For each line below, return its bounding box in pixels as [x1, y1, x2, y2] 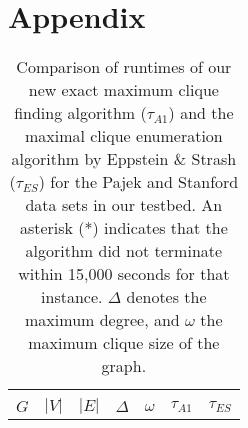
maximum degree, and [25, 308, 180, 332]
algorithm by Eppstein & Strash [11, 147, 237, 171]
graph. [101, 354, 147, 378]
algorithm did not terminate [25, 239, 223, 263]
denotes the [126, 285, 207, 309]
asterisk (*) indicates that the [19, 216, 228, 240]
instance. [41, 285, 103, 309]
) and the [168, 101, 234, 125]
